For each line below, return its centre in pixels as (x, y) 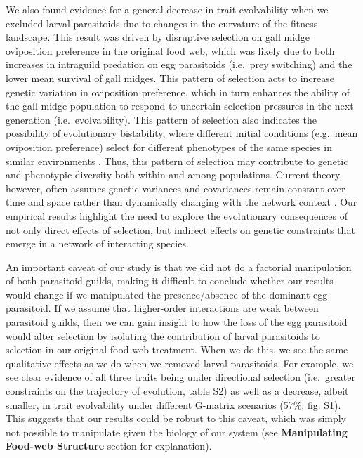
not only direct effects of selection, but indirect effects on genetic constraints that (180, 229)
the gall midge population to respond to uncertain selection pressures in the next (180, 106)
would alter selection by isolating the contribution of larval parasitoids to (163, 335)
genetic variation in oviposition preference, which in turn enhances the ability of (178, 92)
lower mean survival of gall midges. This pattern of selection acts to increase (170, 78)
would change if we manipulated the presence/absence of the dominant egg (167, 294)
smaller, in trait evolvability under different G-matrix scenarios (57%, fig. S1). (173, 404)
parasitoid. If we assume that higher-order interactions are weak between (162, 308)
